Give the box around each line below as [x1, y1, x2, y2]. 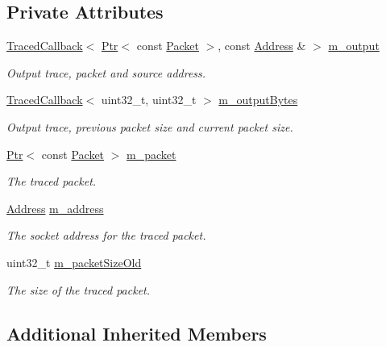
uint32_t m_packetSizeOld [6, 253, 142, 270]
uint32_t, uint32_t [101, 91, 197, 108]
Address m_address [6, 199, 104, 216]
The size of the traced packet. [6, 281, 151, 298]
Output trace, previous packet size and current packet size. [6, 118, 293, 135]
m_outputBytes [218, 91, 298, 108]
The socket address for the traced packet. [6, 227, 206, 244]
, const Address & [218, 37, 306, 54]
